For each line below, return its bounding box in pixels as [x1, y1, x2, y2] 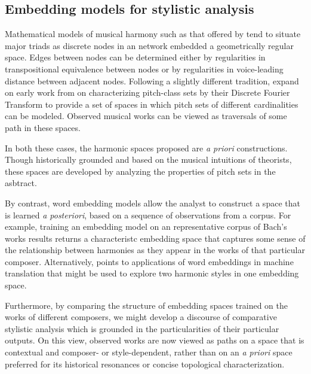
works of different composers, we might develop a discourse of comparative [5, 311, 277, 323]
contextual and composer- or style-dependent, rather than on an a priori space [5, 346, 292, 358]
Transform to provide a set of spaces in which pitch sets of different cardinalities [5, 98, 298, 110]
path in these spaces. [5, 121, 81, 133]
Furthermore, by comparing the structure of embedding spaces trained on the [5, 299, 288, 311]
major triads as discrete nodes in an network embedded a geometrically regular [5, 39, 294, 51]
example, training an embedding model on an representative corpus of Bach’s [5, 220, 287, 233]
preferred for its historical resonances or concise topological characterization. [5, 357, 285, 370]
